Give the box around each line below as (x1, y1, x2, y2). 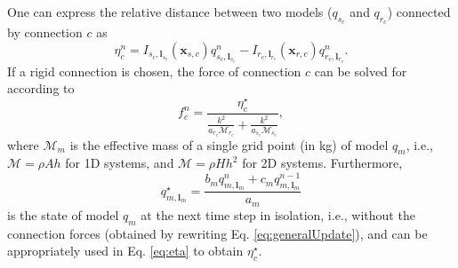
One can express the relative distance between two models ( (7, 3, 333, 20)
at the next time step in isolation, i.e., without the (141, 205, 415, 224)
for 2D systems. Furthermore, (242, 154, 403, 172)
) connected (387, 3, 451, 20)
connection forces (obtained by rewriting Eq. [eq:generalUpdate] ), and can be (7, 224, 428, 242)
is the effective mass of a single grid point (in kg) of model (69, 135, 389, 154)
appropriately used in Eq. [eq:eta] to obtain (7, 241, 244, 260)
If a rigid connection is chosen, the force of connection (7, 61, 301, 80)
